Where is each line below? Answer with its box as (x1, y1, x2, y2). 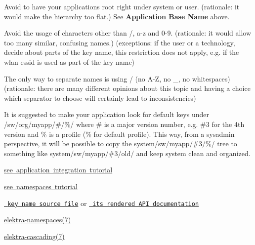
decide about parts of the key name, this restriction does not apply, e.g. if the (4, 47, 239, 57)
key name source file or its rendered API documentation (7, 198, 199, 208)
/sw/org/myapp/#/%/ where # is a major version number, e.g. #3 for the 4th (4, 119, 245, 129)
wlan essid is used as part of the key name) (4, 56, 135, 67)
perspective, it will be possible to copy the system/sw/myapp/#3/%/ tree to (4, 138, 237, 149)
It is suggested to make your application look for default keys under (4, 109, 209, 120)
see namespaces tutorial (4, 181, 78, 191)
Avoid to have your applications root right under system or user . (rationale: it (4, 1, 240, 11)
